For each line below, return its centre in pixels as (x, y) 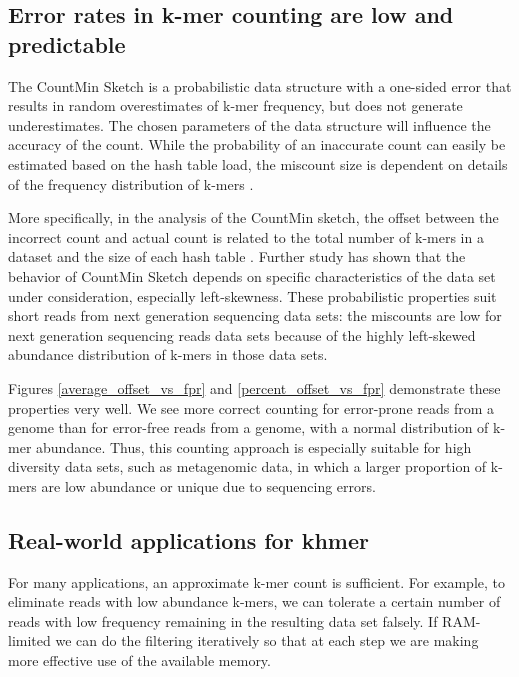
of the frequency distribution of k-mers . (131, 183)
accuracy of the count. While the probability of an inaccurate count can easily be (257, 144)
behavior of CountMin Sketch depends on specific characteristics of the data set (252, 275)
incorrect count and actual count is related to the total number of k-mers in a (246, 236)
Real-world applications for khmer (188, 539)
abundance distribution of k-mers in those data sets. (168, 354)
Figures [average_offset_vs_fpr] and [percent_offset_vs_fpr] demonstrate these (254, 387)
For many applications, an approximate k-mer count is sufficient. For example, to (256, 581)
